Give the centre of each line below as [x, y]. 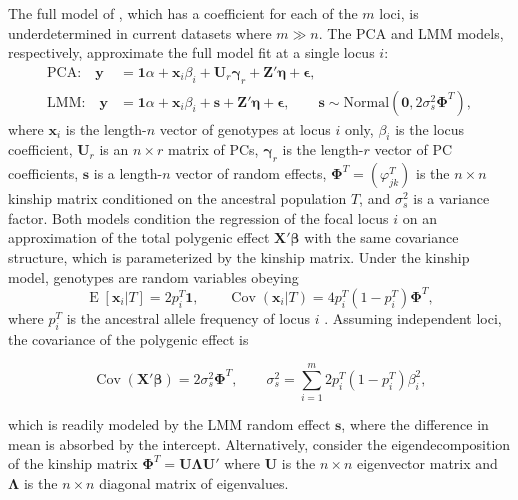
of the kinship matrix [73, 463]
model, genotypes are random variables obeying [153, 276]
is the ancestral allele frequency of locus [188, 317]
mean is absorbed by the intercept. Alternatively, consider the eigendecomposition [259, 443]
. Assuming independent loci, [413, 317]
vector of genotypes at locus [245, 128]
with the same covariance [381, 237]
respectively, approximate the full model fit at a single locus [191, 52]
